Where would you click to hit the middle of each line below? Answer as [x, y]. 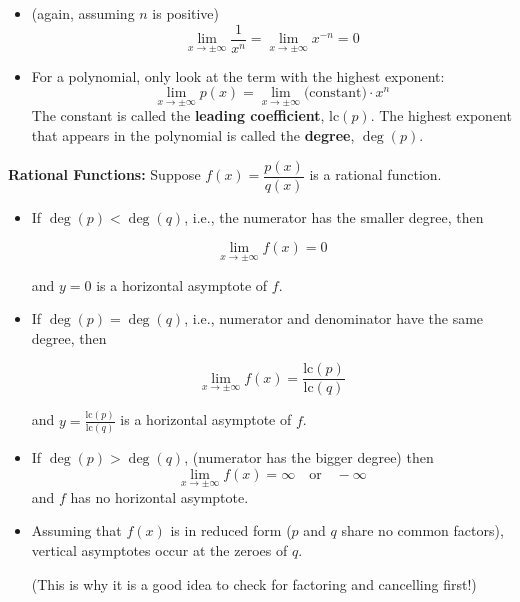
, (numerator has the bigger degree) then [309, 457]
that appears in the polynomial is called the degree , [193, 135]
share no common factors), [422, 530]
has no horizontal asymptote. [159, 496]
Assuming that [76, 530]
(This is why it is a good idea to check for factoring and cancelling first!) [254, 583]
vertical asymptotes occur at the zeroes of [159, 550]
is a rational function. [375, 174]
